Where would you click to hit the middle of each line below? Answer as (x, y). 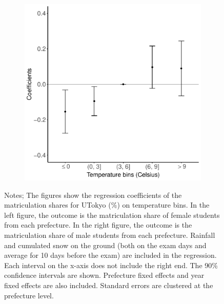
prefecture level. (29, 295)
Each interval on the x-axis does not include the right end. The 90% (111, 265)
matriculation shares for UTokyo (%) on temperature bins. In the (107, 205)
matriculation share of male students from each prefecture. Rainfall (110, 235)
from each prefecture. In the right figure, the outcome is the (98, 225)
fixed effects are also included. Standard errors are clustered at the (109, 285)
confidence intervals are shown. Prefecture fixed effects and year (104, 275)
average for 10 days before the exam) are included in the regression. (110, 255)
